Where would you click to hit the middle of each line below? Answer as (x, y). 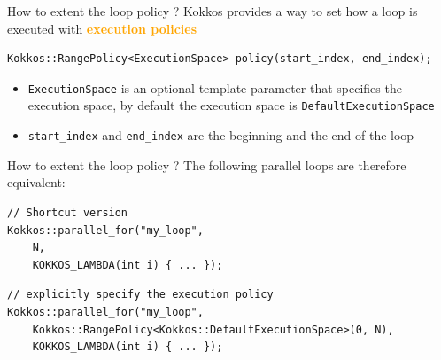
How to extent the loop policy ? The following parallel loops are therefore (207, 164)
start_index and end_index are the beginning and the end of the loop (221, 135)
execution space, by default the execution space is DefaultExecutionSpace (231, 105)
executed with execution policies (102, 28)
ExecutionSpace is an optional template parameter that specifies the (215, 87)
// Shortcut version (68, 212)
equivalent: (36, 182)
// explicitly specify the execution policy (140, 295)
